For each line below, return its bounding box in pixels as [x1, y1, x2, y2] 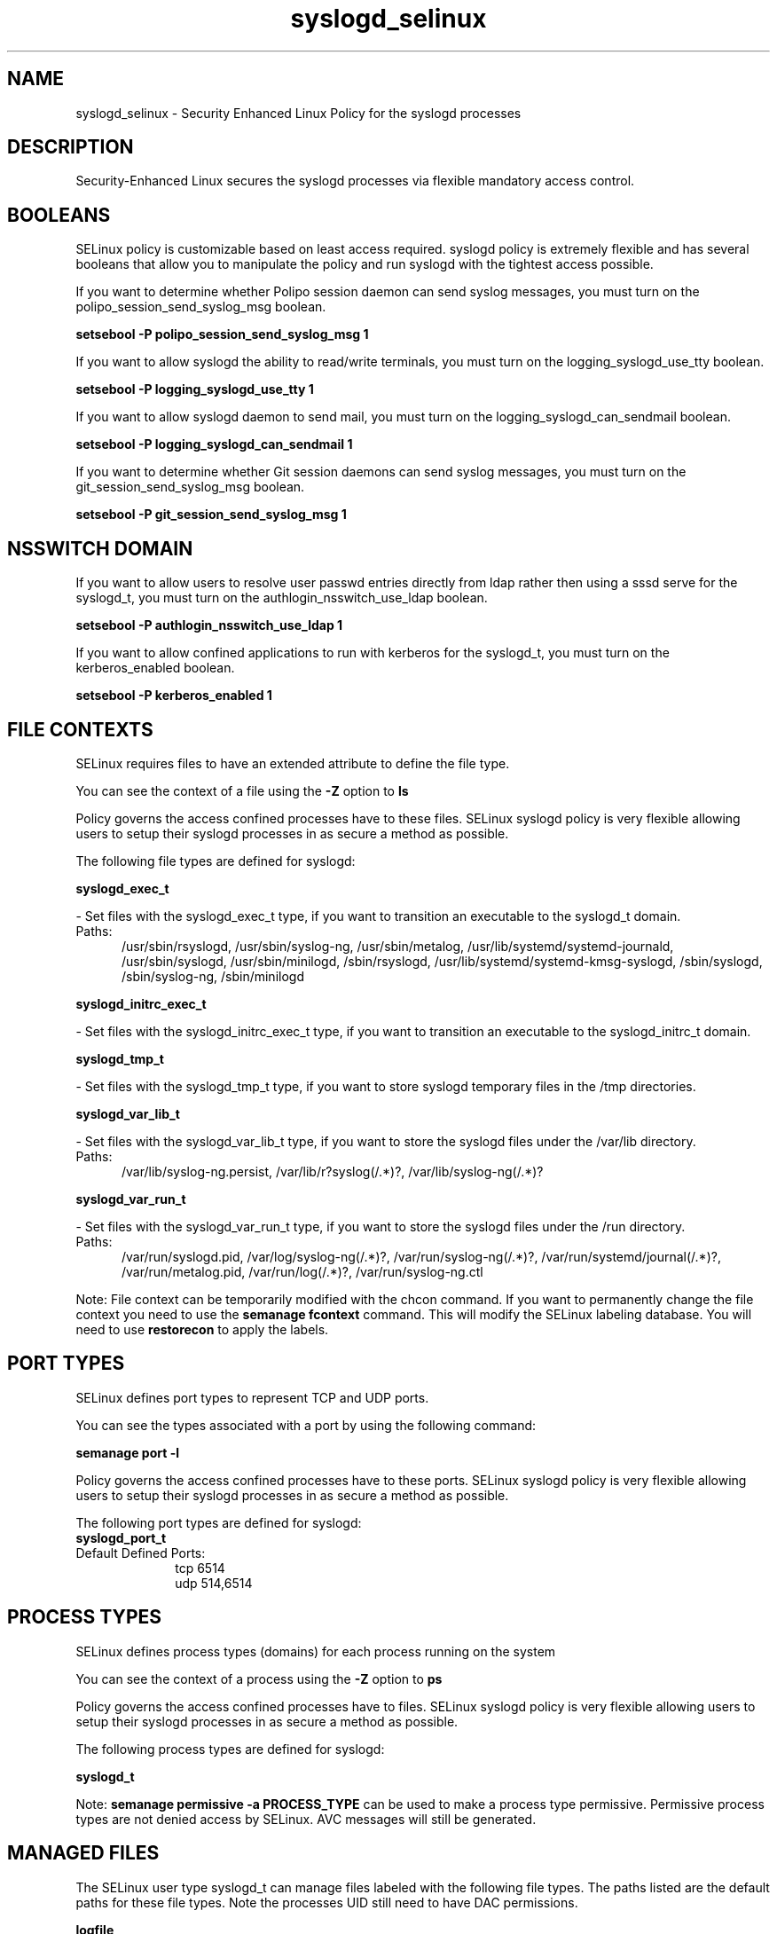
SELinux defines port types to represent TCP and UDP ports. [75, 1389, 429, 1405]
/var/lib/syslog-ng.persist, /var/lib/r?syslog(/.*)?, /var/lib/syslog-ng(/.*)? [122, 1163, 544, 1179]
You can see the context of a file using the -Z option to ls [75, 782, 409, 798]
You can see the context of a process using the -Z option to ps [75, 1671, 443, 1686]
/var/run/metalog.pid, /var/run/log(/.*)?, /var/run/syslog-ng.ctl [122, 1263, 483, 1279]
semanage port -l [75, 1444, 179, 1460]
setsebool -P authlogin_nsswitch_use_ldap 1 [75, 617, 343, 633]
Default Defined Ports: [75, 1545, 206, 1561]
